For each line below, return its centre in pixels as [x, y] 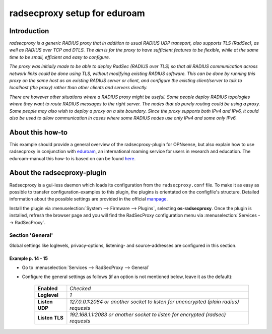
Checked [80, 288]
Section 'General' [31, 235]
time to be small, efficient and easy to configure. [60, 57]
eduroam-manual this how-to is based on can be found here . [73, 158]
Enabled [48, 288]
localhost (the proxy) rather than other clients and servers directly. [79, 88]
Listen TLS [51, 317]
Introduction [29, 31]
